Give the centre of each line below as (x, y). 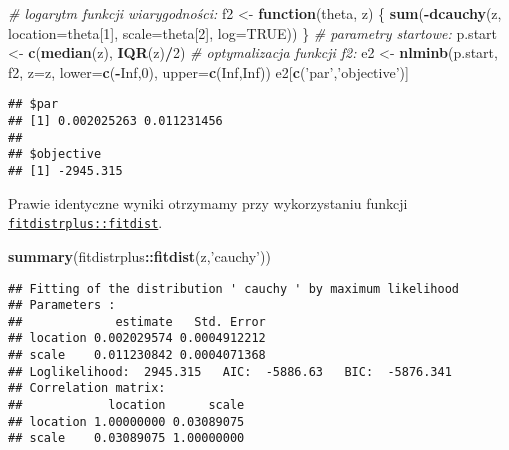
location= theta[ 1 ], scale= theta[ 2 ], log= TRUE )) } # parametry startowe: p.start (253, 32)
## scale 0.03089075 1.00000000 (126, 438)
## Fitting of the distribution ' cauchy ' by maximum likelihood (234, 288)
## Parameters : (62, 305)
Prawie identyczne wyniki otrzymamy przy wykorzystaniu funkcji (208, 202)
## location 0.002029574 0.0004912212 (137, 338)
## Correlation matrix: (87, 388)
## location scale (126, 405)
